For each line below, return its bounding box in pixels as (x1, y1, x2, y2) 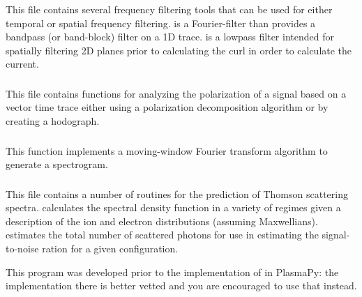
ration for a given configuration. (42, 241, 179, 255)
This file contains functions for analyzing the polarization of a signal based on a (6, 86, 347, 100)
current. (6, 56, 39, 71)
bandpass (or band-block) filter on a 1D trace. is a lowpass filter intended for (6, 29, 334, 44)
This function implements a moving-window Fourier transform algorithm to (6, 143, 328, 158)
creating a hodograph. (6, 114, 100, 128)
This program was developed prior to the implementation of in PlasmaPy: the (6, 264, 339, 279)
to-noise (6, 241, 39, 255)
